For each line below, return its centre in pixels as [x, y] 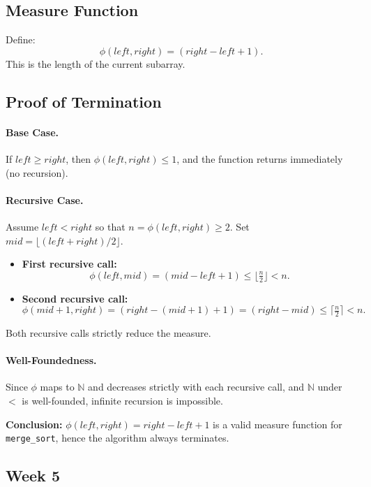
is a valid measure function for [278, 424]
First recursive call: [69, 264]
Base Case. [32, 132]
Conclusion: [34, 424]
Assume [22, 226]
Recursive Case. [45, 199]
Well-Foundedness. [51, 360]
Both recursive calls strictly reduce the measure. [108, 332]
